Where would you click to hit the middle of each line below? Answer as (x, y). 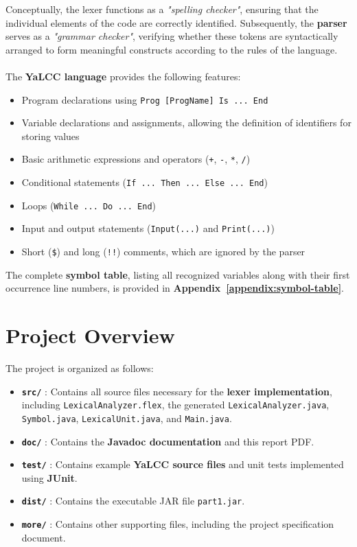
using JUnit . (49, 477)
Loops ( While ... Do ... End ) (89, 205)
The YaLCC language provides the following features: (123, 76)
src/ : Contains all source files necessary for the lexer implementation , (177, 391)
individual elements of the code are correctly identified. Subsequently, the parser (176, 22)
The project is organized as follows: (80, 368)
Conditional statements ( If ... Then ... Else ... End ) (145, 182)
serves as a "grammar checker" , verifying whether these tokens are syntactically (172, 36)
